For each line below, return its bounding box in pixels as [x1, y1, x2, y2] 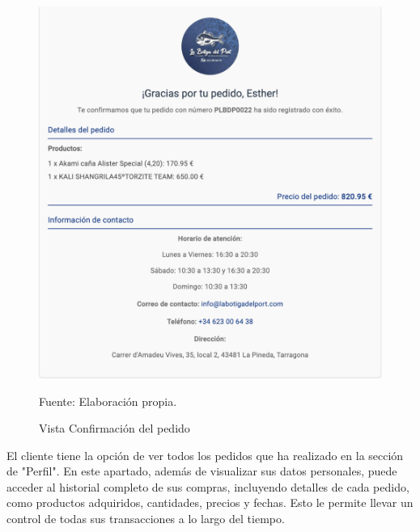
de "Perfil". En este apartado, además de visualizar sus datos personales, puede [6, 462, 397, 479]
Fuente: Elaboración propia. [39, 392, 177, 409]
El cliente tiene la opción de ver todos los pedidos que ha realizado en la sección [6, 446, 404, 463]
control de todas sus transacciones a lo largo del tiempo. [6, 510, 285, 527]
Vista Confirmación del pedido [39, 420, 190, 437]
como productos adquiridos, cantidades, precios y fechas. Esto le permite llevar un [6, 494, 414, 511]
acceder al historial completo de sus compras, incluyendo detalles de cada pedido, [6, 478, 409, 495]
